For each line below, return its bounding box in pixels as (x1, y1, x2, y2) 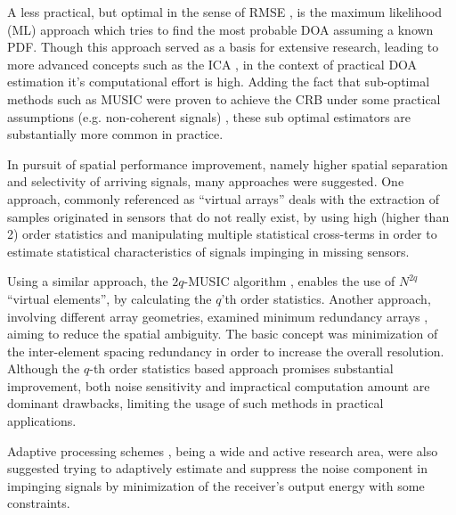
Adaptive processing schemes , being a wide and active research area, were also (7, 441, 438, 460)
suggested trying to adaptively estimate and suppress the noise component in (7, 459, 427, 478)
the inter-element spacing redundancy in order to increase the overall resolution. (7, 341, 444, 360)
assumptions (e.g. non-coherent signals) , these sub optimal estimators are (7, 107, 411, 126)
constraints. (7, 494, 70, 512)
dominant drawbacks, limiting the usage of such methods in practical (7, 394, 384, 413)
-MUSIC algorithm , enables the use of (183, 272, 395, 290)
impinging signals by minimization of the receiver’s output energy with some (7, 476, 425, 495)
